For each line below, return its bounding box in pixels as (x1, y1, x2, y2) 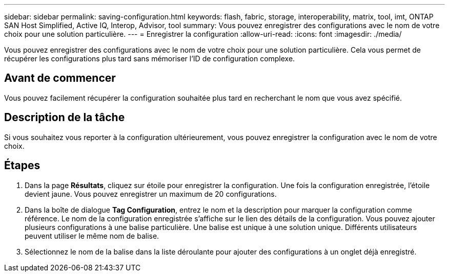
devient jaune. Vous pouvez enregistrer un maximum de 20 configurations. (25, 189, 277, 198)
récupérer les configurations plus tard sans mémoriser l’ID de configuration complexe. (4, 54, 295, 63)
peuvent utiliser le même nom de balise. (25, 231, 159, 240)
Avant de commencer (4, 72, 116, 85)
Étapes (4, 159, 40, 172)
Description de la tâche (4, 111, 125, 124)
